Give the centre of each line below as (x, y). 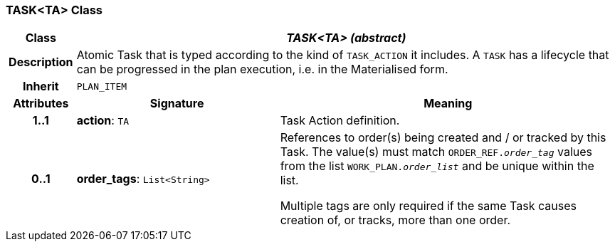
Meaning (448, 104)
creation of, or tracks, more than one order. (395, 220)
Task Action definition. (340, 121)
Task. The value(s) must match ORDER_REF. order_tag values (436, 152)
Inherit (41, 86)
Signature (177, 104)
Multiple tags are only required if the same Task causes (428, 206)
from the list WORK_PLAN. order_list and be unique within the (437, 166)
